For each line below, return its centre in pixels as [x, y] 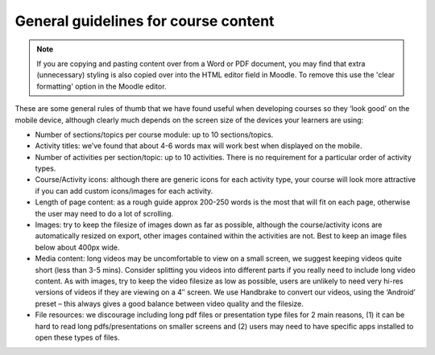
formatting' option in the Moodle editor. [101, 86]
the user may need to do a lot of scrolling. [104, 213]
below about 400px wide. [77, 247]
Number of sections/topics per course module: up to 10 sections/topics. [154, 134]
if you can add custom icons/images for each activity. [124, 191]
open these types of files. [77, 337]
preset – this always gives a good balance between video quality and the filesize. [169, 303]
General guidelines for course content [145, 21]
